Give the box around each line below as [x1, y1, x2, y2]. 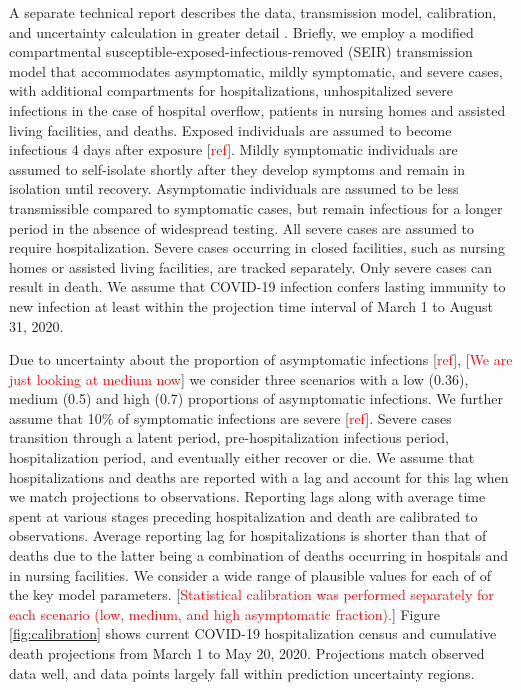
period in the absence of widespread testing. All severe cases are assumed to [9, 217, 475, 238]
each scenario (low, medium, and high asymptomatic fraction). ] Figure [9, 603, 440, 624]
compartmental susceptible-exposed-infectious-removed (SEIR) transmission [9, 41, 473, 62]
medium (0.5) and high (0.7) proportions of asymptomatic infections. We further [9, 388, 503, 409]
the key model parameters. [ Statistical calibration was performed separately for [9, 584, 494, 605]
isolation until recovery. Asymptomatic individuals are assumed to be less [9, 178, 459, 199]
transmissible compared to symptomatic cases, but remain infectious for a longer [9, 197, 503, 218]
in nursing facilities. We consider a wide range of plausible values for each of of [9, 564, 491, 585]
